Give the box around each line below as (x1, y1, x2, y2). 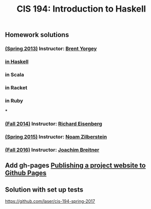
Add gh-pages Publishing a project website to (5, 161, 146, 170)
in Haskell (5, 58, 29, 65)
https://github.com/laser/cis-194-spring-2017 (5, 198, 95, 204)
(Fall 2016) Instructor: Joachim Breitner (5, 146, 100, 153)
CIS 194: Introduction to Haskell (16, 3, 146, 15)
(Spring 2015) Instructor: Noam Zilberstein (5, 133, 107, 140)
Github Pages (5, 169, 47, 177)
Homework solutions (5, 31, 69, 39)
